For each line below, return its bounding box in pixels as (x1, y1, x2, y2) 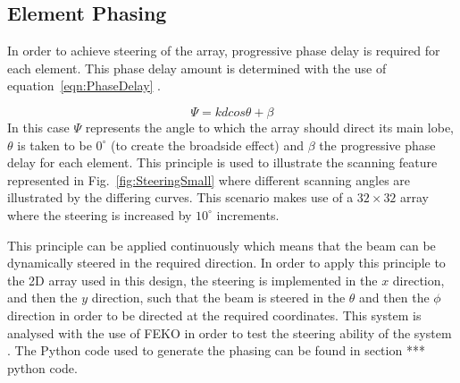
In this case (7, 117, 70, 136)
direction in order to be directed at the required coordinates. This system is (7, 305, 422, 324)
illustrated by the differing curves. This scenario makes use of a (7, 188, 354, 207)
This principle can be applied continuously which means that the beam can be (7, 235, 436, 254)
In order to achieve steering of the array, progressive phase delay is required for (7, 41, 440, 60)
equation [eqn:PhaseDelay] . (7, 76, 162, 95)
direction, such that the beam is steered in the (91, 288, 346, 307)
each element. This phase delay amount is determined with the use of (7, 58, 387, 77)
